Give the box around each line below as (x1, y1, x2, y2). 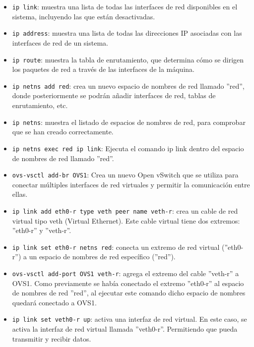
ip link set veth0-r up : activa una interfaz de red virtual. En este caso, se (12, 314, 247, 324)
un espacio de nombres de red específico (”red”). (29, 251, 176, 262)
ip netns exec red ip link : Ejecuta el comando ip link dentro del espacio (12, 143, 244, 153)
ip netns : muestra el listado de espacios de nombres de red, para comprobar (12, 116, 246, 127)
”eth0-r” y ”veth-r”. (12, 225, 71, 235)
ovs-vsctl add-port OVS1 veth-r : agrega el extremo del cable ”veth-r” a (12, 268, 239, 279)
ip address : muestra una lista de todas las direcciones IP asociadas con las (12, 28, 242, 38)
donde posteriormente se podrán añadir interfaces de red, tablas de (12, 90, 216, 101)
